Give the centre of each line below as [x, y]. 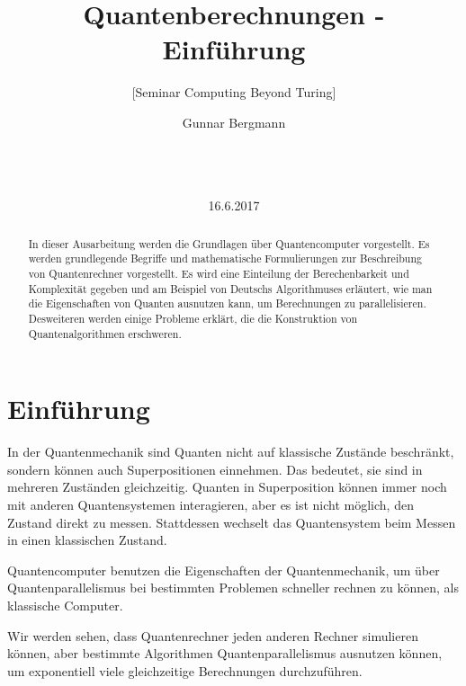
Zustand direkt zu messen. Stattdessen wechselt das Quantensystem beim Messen [232, 522]
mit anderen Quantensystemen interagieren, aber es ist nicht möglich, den [211, 504]
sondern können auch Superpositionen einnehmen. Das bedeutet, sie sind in [215, 469]
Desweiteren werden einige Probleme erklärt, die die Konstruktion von [193, 318]
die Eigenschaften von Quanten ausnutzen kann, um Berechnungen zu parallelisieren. [227, 303]
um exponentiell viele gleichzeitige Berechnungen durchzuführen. [185, 670]
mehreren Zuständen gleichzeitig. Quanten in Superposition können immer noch [227, 487]
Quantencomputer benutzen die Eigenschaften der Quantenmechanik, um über [224, 570]
